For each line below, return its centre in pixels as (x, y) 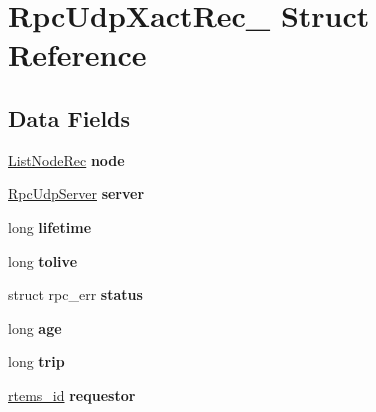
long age (35, 327)
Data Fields (69, 117)
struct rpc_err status (75, 294)
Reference (77, 54)
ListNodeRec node (66, 159)
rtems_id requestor (72, 394)
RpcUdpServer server (76, 193)
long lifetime (50, 226)
